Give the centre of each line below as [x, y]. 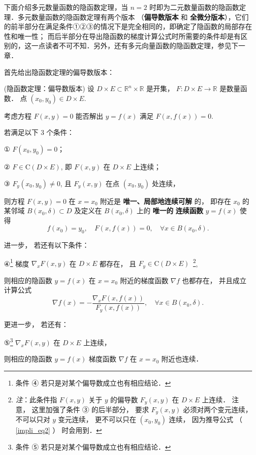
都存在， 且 [118, 263]
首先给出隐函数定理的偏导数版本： [59, 72]
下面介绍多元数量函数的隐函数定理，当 [66, 7]
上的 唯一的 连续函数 [170, 211]
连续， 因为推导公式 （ [206, 419]
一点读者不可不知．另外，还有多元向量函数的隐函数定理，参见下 [135, 46]
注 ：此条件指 [36, 399]
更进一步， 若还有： [36, 324]
